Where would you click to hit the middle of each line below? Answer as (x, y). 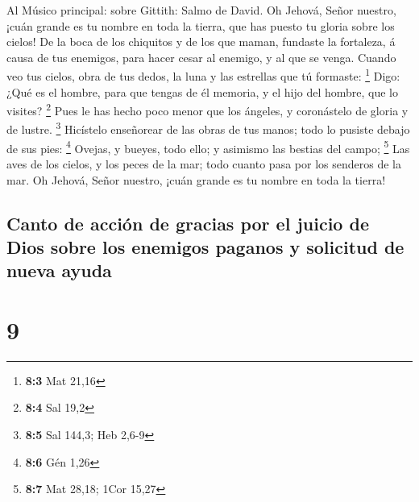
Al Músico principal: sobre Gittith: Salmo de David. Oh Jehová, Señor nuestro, (201, 10)
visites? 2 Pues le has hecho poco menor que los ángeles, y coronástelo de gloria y (207, 109)
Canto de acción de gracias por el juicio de (188, 223)
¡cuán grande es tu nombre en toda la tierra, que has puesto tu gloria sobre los (201, 25)
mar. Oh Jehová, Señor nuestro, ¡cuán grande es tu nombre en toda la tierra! (196, 179)
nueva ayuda (59, 270)
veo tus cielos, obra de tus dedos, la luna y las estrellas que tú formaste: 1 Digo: (203, 75)
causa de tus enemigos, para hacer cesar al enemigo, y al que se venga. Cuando (201, 57)
